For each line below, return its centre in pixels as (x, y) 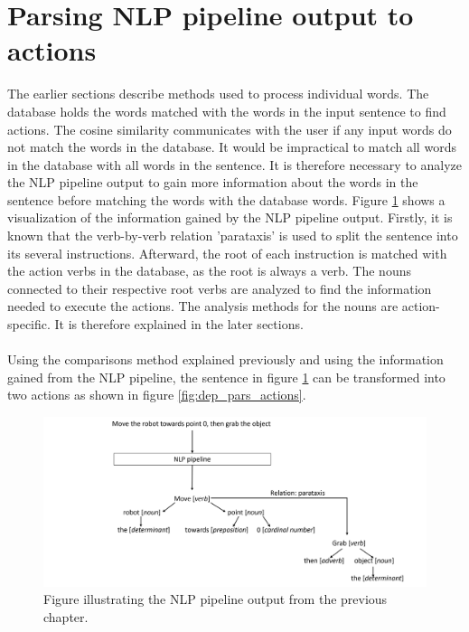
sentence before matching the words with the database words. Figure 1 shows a (226, 199)
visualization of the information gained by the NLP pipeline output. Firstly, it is (230, 217)
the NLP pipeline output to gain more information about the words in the (213, 182)
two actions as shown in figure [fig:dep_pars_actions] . (157, 395)
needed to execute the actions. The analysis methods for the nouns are (203, 306)
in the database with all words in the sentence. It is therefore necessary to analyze (235, 164)
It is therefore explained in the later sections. (179, 324)
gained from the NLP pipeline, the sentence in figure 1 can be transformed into (226, 377)
